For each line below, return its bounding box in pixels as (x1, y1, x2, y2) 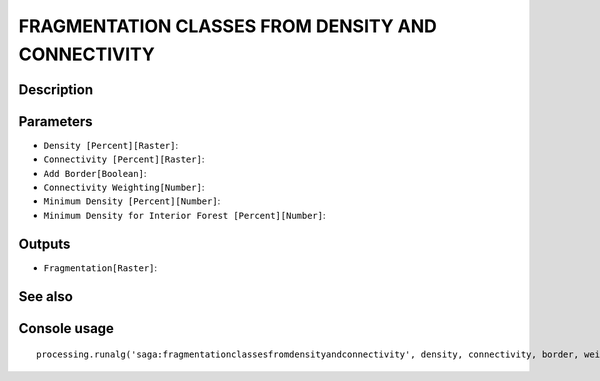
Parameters (18, 113, 93, 130)
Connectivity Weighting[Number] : (43, 181, 205, 194)
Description (18, 81, 94, 98)
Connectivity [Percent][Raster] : (43, 153, 205, 165)
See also (18, 288, 74, 305)
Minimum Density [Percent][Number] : (43, 195, 221, 207)
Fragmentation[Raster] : (43, 261, 158, 274)
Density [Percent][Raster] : (43, 139, 179, 151)
